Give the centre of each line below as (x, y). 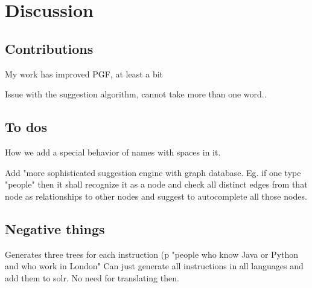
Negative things (55, 228)
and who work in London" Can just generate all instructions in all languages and (154, 266)
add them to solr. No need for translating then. (92, 277)
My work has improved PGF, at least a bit (84, 74)
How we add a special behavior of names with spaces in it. (113, 152)
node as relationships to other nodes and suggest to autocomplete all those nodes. (156, 196)
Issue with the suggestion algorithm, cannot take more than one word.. (136, 94)
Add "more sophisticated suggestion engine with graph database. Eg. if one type (153, 172)
